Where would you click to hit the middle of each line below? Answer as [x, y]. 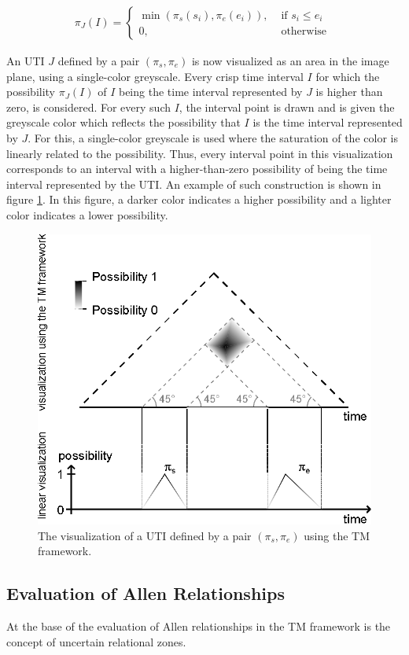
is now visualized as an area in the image [290, 61]
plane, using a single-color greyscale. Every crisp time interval [155, 76]
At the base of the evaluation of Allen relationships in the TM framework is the [199, 626]
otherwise [304, 31]
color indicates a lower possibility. [87, 214]
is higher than [349, 92]
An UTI [26, 61]
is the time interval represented [328, 122]
